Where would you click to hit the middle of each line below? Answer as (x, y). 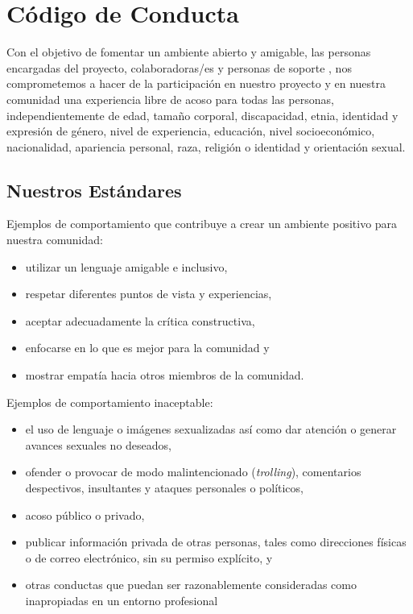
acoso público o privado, (85, 514)
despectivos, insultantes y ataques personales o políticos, (164, 488)
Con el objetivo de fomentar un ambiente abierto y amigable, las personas (189, 52)
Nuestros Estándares (94, 190)
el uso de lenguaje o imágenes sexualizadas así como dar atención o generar (211, 429)
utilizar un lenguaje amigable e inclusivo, (126, 266)
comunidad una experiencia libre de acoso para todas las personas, (170, 99)
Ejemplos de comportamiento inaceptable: (110, 402)
